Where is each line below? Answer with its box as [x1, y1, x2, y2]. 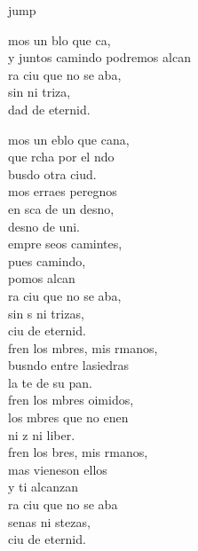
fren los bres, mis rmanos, [8, 443, 148, 461]
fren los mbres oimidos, [8, 390, 134, 409]
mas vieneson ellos [8, 460, 107, 478]
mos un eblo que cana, [8, 130, 130, 148]
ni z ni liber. [8, 425, 75, 444]
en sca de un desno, [8, 199, 115, 217]
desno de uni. [8, 216, 80, 235]
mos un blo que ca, [8, 30, 111, 49]
